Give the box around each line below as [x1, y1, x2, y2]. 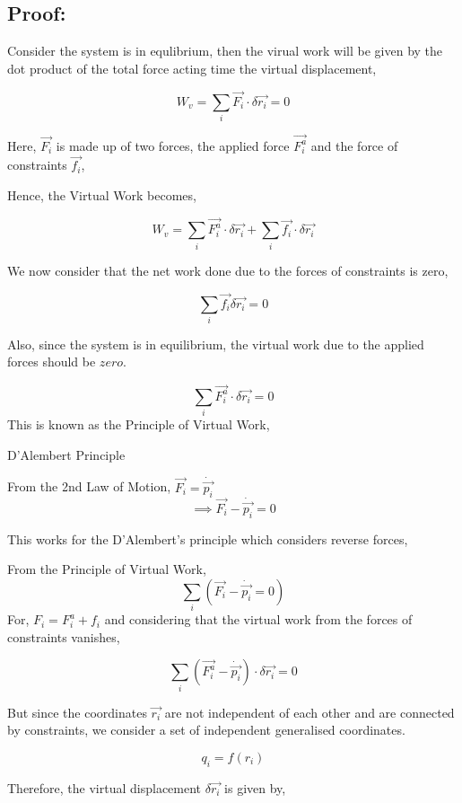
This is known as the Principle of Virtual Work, [7, 415, 270, 434]
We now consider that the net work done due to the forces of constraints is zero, [7, 260, 449, 279]
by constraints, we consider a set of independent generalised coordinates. [7, 720, 405, 739]
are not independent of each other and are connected [164, 702, 455, 721]
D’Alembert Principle [7, 445, 126, 463]
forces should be [7, 352, 96, 371]
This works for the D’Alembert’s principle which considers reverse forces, [7, 529, 408, 548]
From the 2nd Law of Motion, [7, 477, 171, 496]
